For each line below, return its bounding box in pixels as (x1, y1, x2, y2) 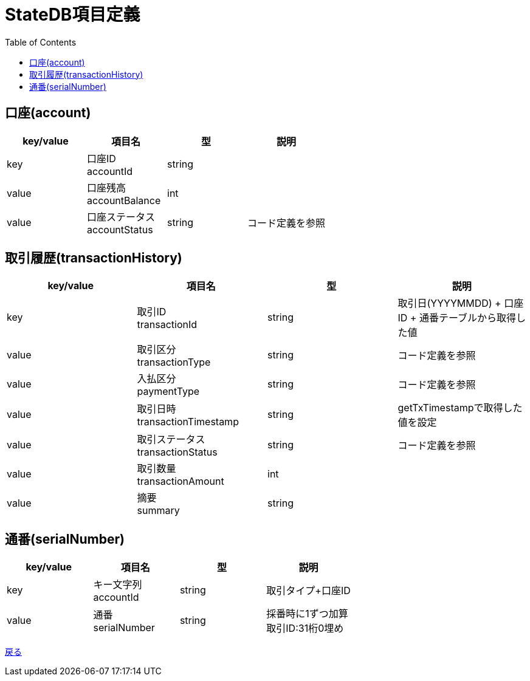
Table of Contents (5, 36, 77, 47)
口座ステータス (87, 210, 156, 223)
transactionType (137, 356, 211, 369)
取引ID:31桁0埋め (266, 622, 344, 635)
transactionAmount (137, 475, 224, 488)
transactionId (137, 318, 198, 331)
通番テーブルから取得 (419, 312, 516, 324)
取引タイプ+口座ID (266, 584, 351, 597)
